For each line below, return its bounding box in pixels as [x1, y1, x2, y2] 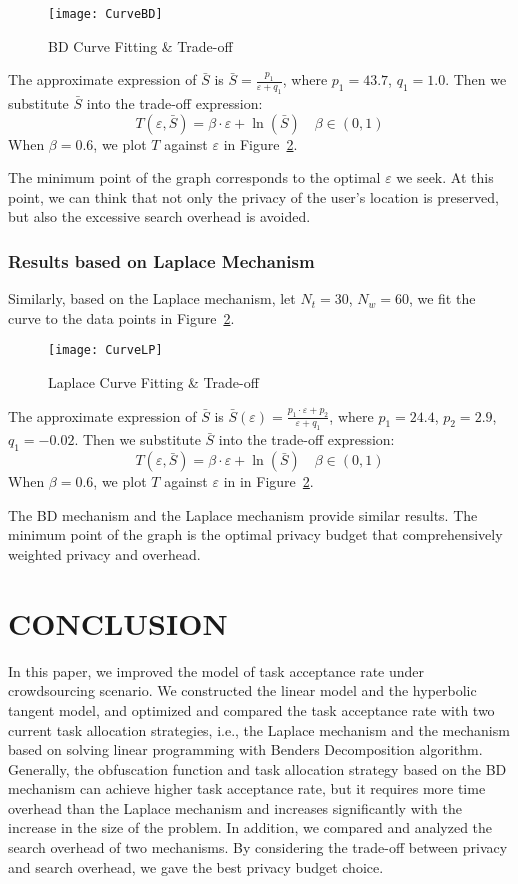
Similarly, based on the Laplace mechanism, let [8, 288, 296, 309]
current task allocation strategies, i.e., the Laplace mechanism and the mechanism [8, 719, 510, 740]
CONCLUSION [8, 602, 228, 643]
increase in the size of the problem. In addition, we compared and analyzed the [8, 817, 493, 838]
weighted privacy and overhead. [8, 544, 201, 565]
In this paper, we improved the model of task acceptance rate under [8, 660, 425, 681]
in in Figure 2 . [223, 471, 314, 492]
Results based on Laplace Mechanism [8, 248, 315, 273]
